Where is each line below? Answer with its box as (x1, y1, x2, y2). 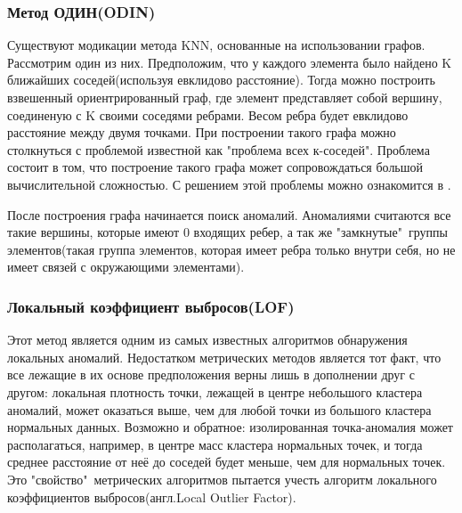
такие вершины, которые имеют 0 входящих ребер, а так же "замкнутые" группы (7, 223, 448, 241)
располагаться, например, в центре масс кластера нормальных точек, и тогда (7, 435, 423, 453)
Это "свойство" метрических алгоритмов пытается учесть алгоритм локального (7, 469, 437, 488)
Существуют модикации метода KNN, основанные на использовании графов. (7, 36, 426, 54)
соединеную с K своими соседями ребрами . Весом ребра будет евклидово (7, 105, 409, 124)
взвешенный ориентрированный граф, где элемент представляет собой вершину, (7, 88, 442, 106)
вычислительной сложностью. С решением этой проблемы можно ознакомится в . (7, 175, 451, 193)
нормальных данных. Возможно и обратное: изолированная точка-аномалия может (7, 418, 453, 436)
